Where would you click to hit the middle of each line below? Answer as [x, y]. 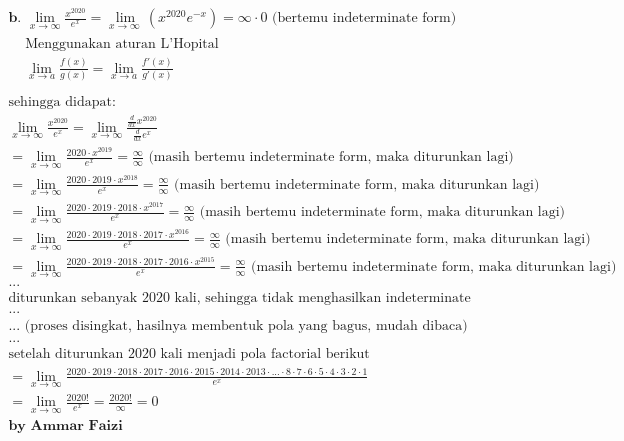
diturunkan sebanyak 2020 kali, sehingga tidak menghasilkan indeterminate [239, 297]
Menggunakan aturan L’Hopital [122, 44]
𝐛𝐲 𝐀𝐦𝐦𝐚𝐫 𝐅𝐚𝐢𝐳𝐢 [65, 425]
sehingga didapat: [62, 102]
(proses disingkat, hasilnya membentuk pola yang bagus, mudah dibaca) [246, 326]
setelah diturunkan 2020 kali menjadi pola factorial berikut [189, 354]
